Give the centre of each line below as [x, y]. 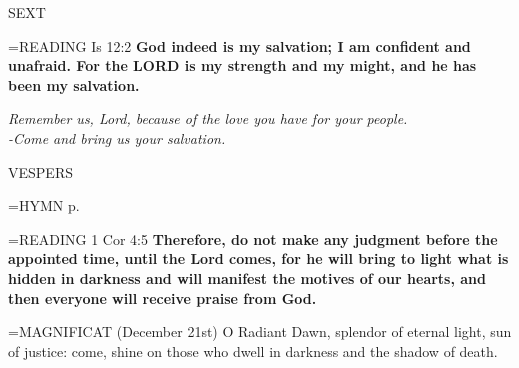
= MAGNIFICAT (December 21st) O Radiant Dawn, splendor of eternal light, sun [260, 331]
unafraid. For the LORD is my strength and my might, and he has [242, 65]
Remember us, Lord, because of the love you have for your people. [208, 118]
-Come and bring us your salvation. [117, 137]
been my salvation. [74, 84]
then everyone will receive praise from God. [162, 297]
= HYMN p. [44, 205]
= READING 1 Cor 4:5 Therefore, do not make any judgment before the [253, 238]
